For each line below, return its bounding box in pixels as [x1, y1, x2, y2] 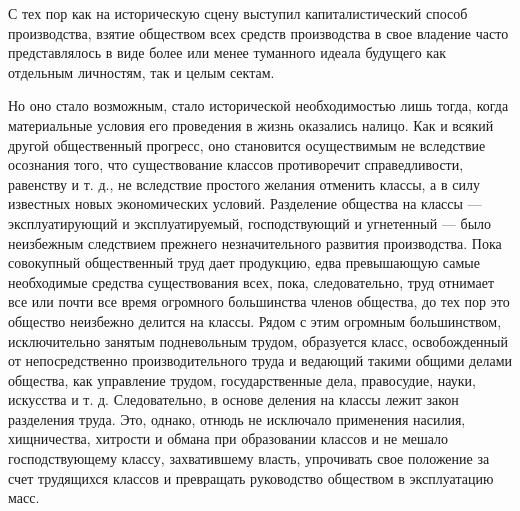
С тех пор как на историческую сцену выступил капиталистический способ [8, 3, 468, 23]
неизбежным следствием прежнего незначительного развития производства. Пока [8, 232, 502, 253]
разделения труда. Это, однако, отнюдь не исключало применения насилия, [8, 408, 466, 429]
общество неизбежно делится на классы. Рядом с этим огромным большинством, [8, 310, 502, 331]
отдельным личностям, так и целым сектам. [8, 61, 275, 82]
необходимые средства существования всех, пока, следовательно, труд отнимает [8, 271, 495, 292]
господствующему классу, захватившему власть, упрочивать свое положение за [8, 448, 490, 469]
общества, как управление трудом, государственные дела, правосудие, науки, [8, 369, 476, 390]
